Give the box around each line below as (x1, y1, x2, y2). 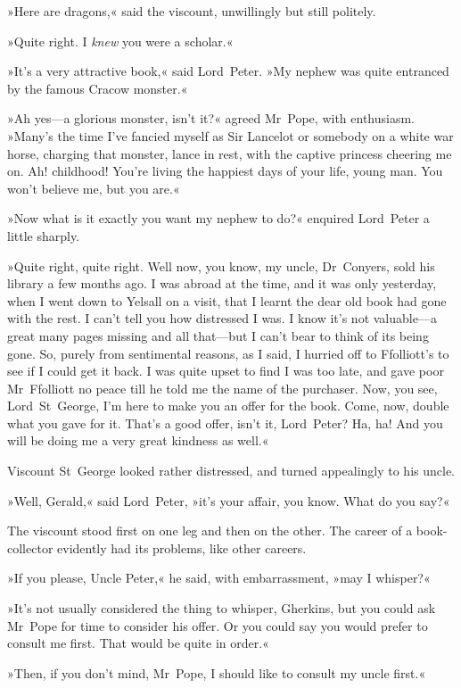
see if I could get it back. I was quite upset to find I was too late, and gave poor (7, 361, 444, 380)
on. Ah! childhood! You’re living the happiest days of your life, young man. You (7, 162, 443, 180)
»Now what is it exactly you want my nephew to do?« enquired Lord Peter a (7, 209, 430, 228)
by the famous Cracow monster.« (7, 79, 188, 97)
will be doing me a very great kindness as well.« (7, 431, 269, 450)
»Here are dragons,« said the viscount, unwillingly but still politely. (7, 2, 376, 20)
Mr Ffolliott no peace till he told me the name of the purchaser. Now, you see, (7, 378, 438, 397)
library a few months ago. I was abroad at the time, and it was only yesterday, (7, 274, 437, 293)
